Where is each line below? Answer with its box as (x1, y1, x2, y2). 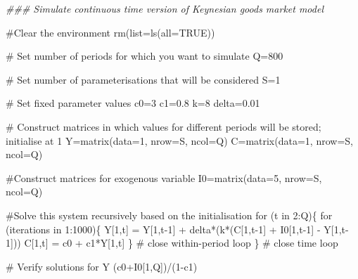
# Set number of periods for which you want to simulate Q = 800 (6, 48, 283, 63)
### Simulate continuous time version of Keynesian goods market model (6, 1, 324, 15)
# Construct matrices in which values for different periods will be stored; (6, 119, 321, 134)
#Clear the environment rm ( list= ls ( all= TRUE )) (6, 25, 215, 39)
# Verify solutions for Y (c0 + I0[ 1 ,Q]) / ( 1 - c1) (6, 259, 198, 273)
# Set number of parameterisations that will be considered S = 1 (6, 72, 281, 86)
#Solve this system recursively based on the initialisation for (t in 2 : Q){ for (6, 207, 333, 222)
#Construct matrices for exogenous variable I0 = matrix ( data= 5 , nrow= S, (6, 170, 322, 185)
